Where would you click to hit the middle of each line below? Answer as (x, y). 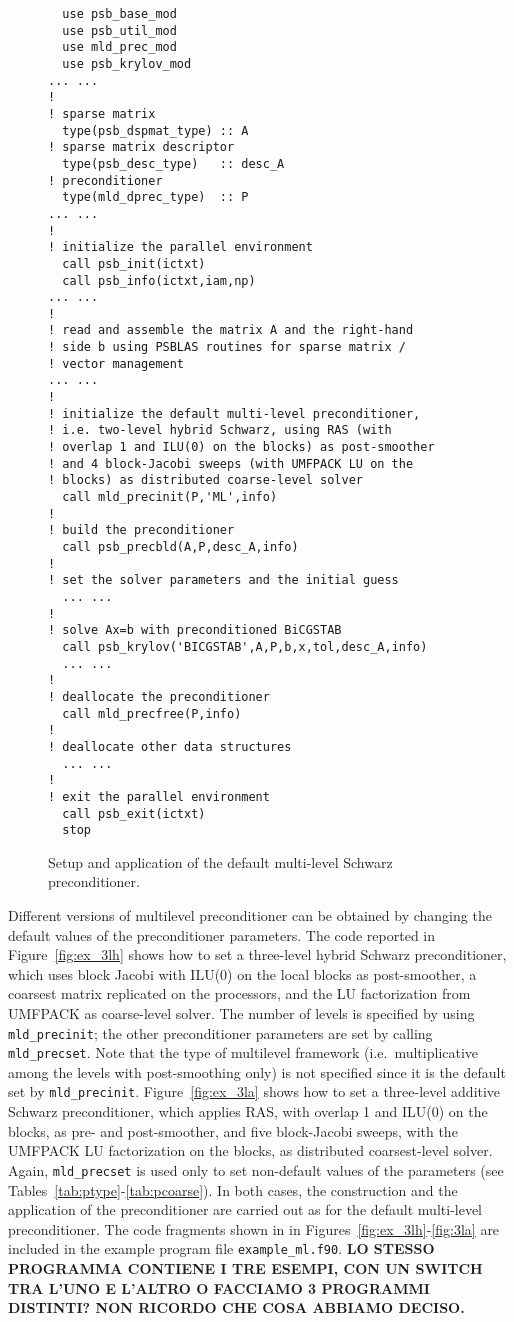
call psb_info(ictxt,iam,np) (159, 280)
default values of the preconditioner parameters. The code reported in (222, 934)
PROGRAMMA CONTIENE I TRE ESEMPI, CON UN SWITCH (245, 1268)
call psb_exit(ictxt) (134, 813)
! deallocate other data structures (170, 746)
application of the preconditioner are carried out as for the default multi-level (245, 1209)
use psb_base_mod (119, 14)
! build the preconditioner (141, 530)
